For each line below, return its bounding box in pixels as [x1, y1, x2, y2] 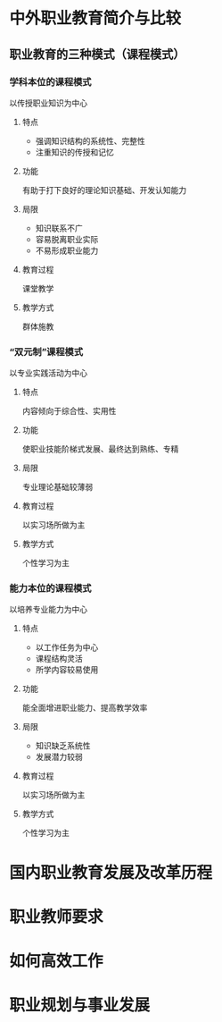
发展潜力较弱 [35, 752, 83, 763]
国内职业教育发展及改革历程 [9, 862, 213, 883]
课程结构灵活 [35, 654, 83, 664]
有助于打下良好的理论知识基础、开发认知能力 [21, 184, 187, 195]
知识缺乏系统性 [35, 740, 91, 751]
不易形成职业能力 [35, 245, 99, 256]
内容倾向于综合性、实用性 [21, 406, 117, 417]
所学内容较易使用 [35, 664, 99, 675]
